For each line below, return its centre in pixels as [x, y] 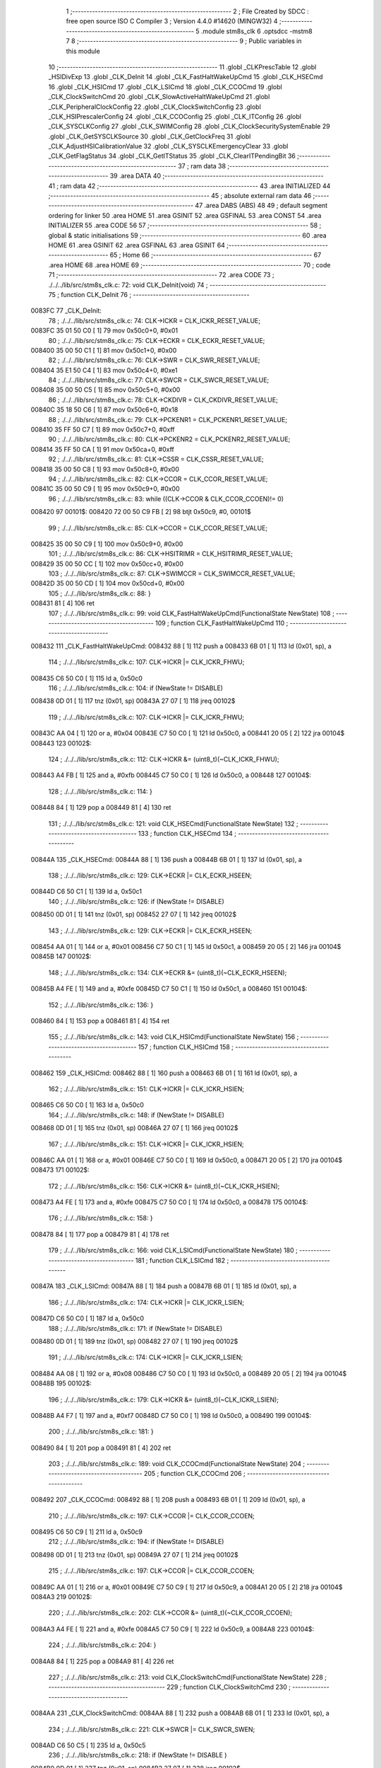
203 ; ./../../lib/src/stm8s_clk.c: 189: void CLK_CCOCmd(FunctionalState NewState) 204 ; [177, 1464]
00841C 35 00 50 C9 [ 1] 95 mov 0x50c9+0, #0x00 [105, 489]
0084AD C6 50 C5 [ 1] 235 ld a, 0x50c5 [88, 1745]
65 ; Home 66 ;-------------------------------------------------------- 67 [216, 255]
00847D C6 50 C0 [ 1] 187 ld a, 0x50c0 [87, 1318]
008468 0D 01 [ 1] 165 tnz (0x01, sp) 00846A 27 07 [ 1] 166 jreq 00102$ [134, 1128]
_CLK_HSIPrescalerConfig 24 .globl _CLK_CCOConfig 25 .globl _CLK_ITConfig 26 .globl [175, 116]
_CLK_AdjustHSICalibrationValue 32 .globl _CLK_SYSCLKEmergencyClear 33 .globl [168, 146]
